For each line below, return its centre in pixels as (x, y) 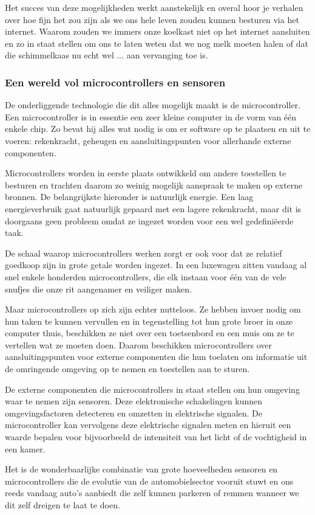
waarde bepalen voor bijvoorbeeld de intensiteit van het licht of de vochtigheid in (156, 437)
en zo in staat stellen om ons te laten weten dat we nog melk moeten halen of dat (157, 43)
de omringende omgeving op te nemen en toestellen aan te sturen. (127, 369)
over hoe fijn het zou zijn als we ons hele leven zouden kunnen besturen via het (152, 19)
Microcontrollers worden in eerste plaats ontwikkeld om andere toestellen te (146, 173)
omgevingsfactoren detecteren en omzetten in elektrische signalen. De (134, 413)
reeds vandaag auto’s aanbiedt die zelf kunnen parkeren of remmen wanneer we (152, 493)
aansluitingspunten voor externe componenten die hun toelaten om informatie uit (156, 357)
